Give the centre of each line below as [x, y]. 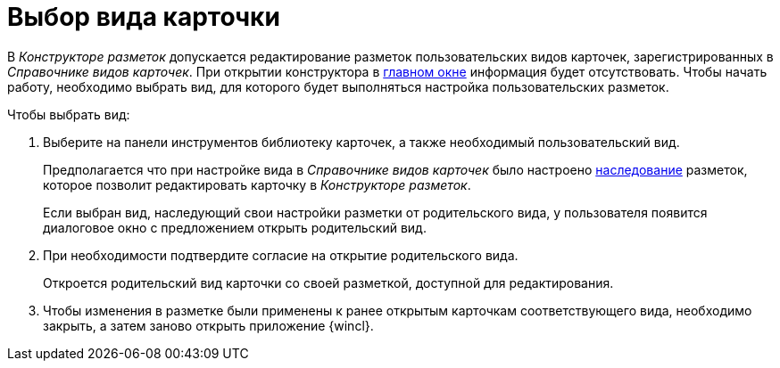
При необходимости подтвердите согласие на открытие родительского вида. [281, 255]
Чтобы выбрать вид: [69, 114]
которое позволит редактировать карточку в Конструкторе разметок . [257, 184]
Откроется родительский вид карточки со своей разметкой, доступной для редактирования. [328, 282]
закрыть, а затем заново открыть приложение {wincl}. [208, 325]
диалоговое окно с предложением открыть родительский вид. [235, 227]
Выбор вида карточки [144, 17]
